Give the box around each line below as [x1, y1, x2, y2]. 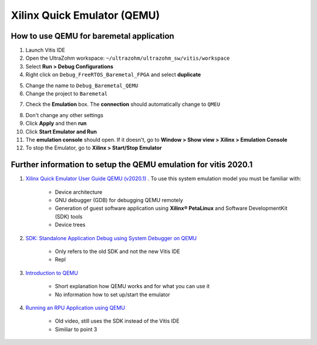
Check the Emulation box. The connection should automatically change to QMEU [25, 101, 220, 108]
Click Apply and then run [25, 120, 87, 127]
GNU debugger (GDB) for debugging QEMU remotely [55, 197, 183, 204]
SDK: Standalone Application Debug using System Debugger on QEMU [25, 234, 197, 241]
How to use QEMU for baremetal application [11, 31, 174, 41]
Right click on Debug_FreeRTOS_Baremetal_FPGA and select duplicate [25, 71, 201, 78]
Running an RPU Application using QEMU [25, 304, 126, 311]
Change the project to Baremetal [25, 90, 108, 97]
